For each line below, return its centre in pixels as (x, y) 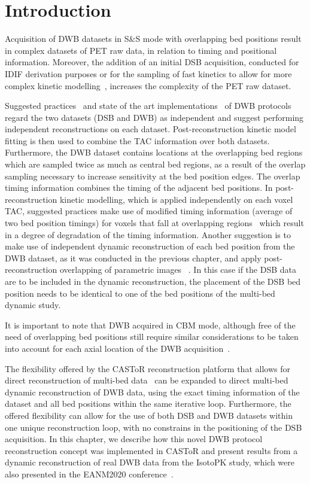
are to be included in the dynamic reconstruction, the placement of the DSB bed (153, 281)
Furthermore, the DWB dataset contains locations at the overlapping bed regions (154, 152)
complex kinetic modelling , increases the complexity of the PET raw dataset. (148, 85)
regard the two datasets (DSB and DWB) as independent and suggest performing (154, 117)
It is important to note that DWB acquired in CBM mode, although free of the (150, 325)
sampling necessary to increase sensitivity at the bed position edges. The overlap (153, 176)
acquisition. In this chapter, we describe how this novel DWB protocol (134, 439)
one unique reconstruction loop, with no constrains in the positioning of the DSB (154, 427)
